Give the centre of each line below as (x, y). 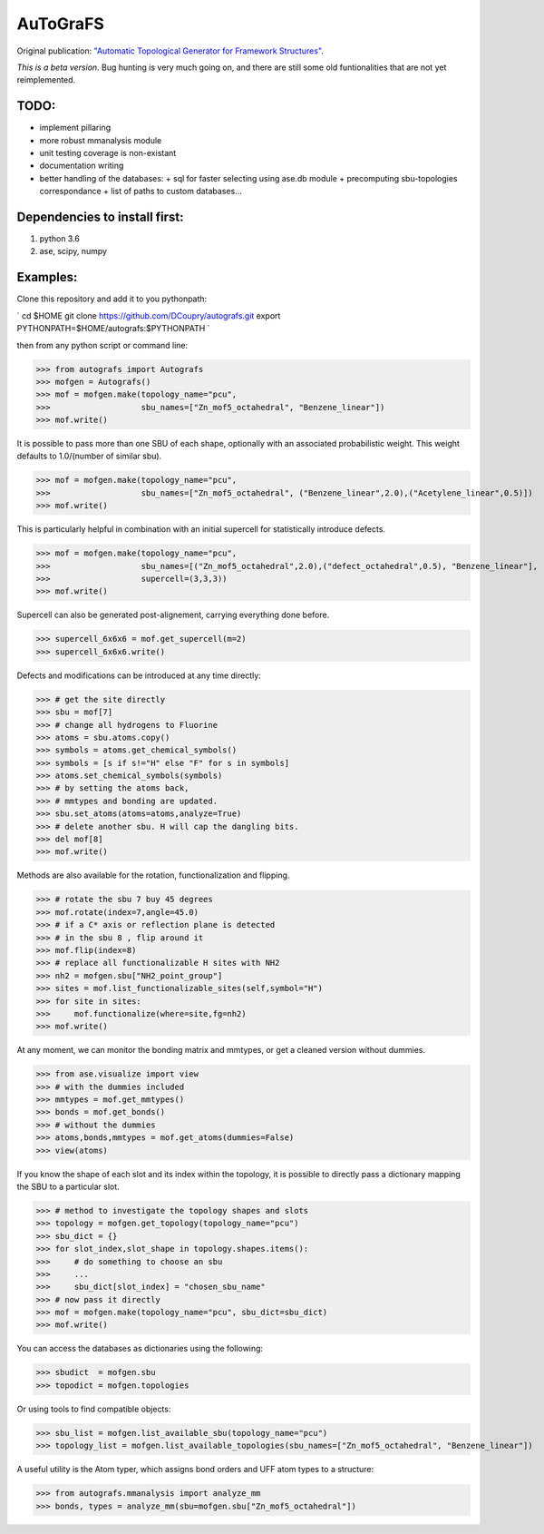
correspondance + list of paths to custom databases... (141, 192)
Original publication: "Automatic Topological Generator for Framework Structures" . (170, 51)
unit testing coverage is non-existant (108, 153)
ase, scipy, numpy (73, 251)
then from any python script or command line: (102, 345)
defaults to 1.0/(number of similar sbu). (89, 456)
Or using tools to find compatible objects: (94, 1409)
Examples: (47, 277)
